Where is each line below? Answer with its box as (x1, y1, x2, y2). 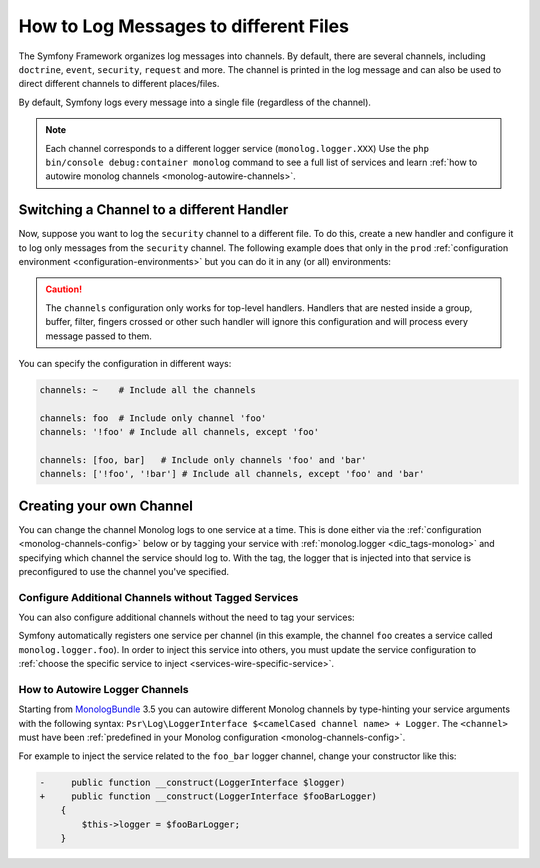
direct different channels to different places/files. (18, 78, 220, 90)
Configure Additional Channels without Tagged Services (18, 590, 299, 604)
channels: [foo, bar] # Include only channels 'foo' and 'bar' (39, 454, 367, 465)
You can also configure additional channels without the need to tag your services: (18, 611, 355, 624)
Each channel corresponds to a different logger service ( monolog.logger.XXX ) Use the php (45, 142, 430, 154)
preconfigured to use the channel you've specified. (18, 565, 230, 577)
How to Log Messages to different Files (18, 15, 350, 37)
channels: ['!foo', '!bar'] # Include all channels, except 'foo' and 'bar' (39, 468, 425, 480)
